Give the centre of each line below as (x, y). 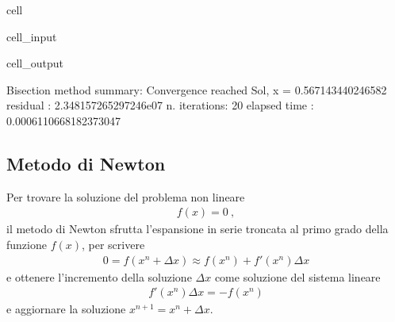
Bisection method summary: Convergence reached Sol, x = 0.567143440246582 (197, 89)
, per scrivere (113, 244)
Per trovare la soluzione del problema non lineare (126, 196)
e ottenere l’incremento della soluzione (99, 276)
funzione (27, 244)
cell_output (35, 63)
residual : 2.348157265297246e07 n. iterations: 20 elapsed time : (160, 105)
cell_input (32, 36)
